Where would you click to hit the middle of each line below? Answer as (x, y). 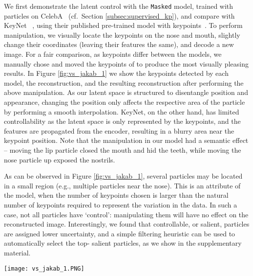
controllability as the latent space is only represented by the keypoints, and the (122, 121)
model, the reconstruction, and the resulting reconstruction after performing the (124, 82)
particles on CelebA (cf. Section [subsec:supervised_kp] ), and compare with (119, 15)
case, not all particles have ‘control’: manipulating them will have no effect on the (126, 214)
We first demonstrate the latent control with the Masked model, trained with (119, 6)
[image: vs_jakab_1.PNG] (44, 268)
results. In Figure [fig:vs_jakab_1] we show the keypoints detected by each (116, 73)
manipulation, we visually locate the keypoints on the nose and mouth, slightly (122, 34)
